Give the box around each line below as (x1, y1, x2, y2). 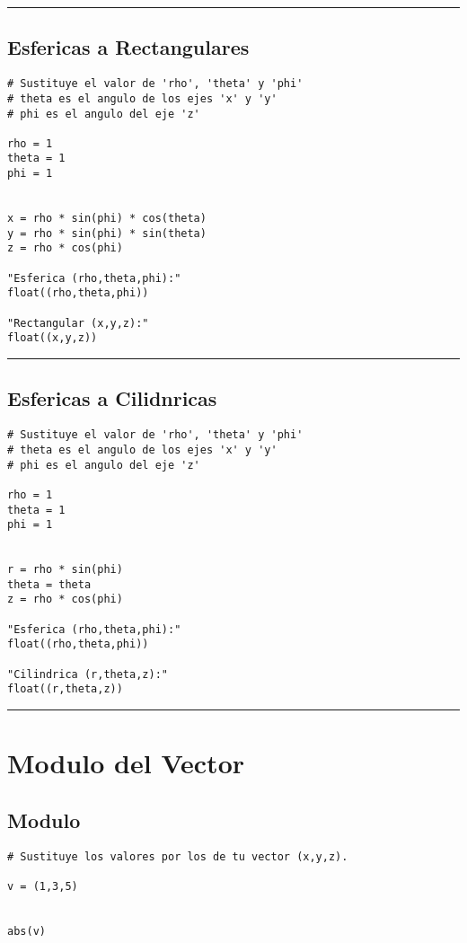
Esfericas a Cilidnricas (7, 384, 217, 412)
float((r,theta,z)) (7, 683, 123, 696)
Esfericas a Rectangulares (7, 33, 250, 61)
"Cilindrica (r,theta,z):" (7, 667, 168, 681)
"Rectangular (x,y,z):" (7, 316, 149, 330)
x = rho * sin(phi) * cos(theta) (7, 212, 207, 225)
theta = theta (7, 577, 92, 591)
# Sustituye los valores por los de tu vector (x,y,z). (7, 850, 348, 863)
